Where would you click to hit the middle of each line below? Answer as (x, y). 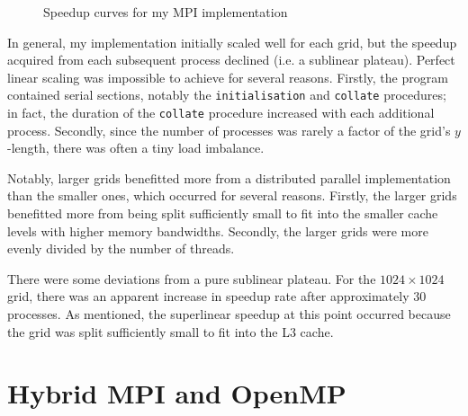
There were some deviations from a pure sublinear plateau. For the (192, 278)
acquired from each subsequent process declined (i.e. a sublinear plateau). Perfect (231, 60)
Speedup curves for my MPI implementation (166, 12)
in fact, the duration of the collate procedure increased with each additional (221, 113)
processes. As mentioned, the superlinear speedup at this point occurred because (229, 314)
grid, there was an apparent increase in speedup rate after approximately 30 (217, 296)
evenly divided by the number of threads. (121, 248)
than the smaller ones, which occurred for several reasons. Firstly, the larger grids (232, 195)
